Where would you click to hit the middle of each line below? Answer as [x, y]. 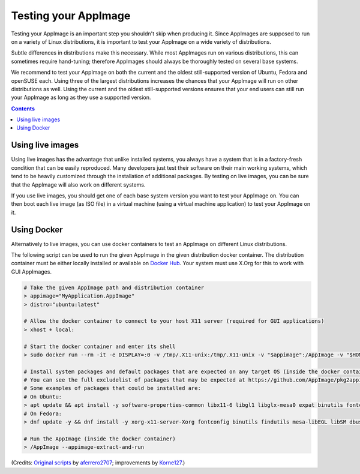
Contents [23, 109]
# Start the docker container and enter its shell [100, 346]
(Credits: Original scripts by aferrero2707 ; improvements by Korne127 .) [98, 463]
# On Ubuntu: [43, 397]
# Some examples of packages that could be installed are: [112, 388]
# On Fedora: [43, 413]
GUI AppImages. [31, 271]
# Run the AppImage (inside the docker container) [100, 439]
